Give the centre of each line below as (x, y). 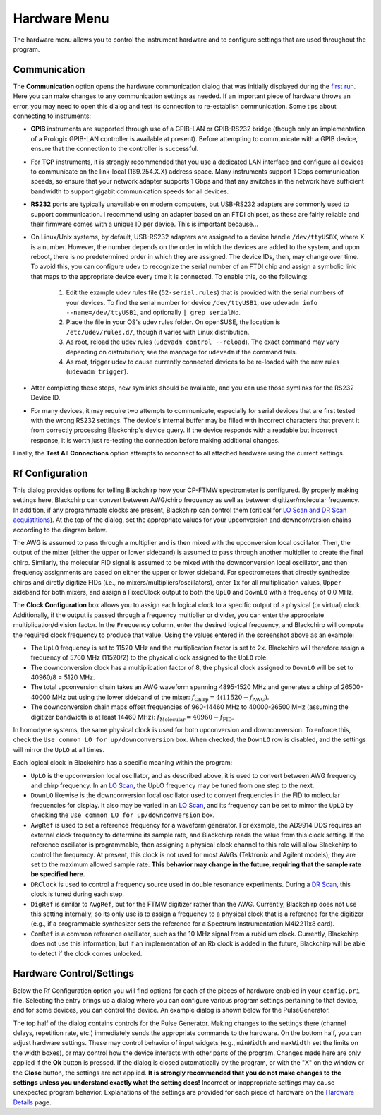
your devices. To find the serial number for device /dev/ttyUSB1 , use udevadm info (192, 302)
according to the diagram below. (60, 530)
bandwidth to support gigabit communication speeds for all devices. (130, 191)
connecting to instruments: (52, 116)
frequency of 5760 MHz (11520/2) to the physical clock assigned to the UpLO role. (149, 657)
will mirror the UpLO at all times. (59, 749)
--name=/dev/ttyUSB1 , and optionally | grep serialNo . (153, 312)
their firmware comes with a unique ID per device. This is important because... (145, 224)
